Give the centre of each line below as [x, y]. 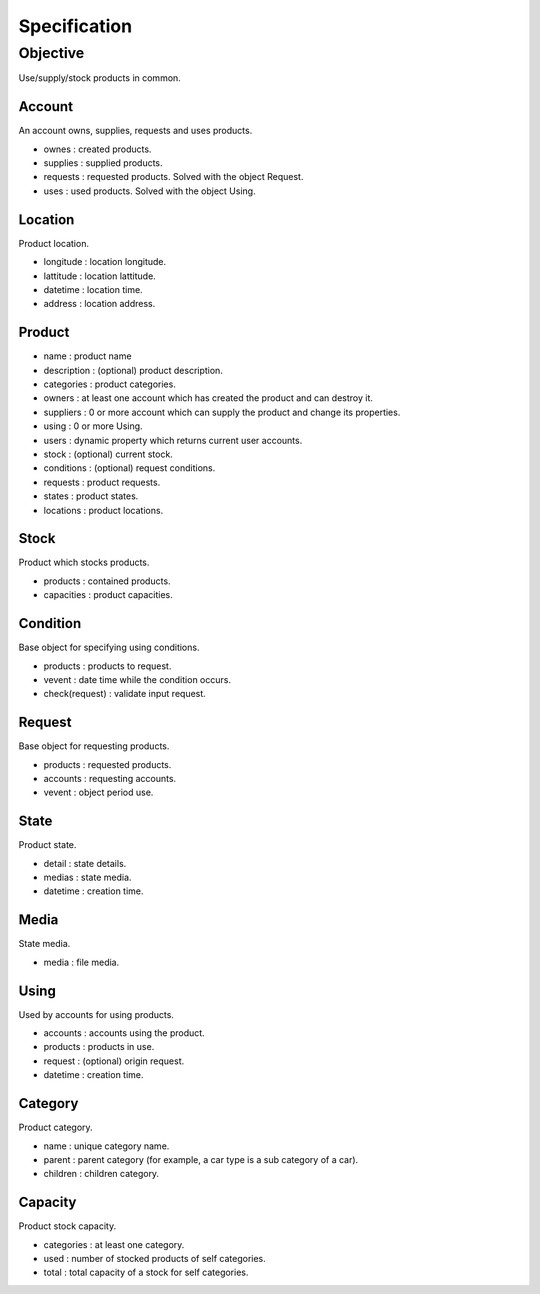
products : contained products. [107, 581]
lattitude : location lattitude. [100, 276]
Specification [75, 26]
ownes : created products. [97, 149]
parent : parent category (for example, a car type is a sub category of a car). [201, 1159]
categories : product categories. [110, 384]
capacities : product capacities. [108, 595]
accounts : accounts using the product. [124, 1033]
